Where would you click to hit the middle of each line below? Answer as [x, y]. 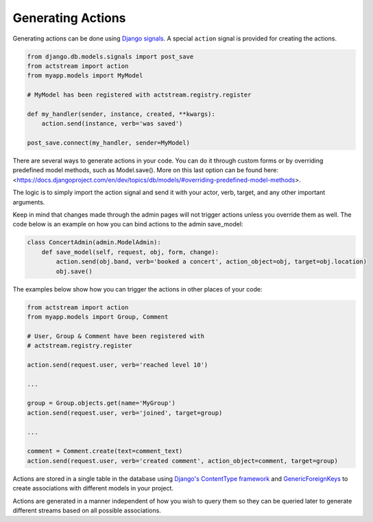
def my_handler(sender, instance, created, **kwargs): [121, 114]
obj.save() [74, 271]
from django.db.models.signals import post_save [110, 56]
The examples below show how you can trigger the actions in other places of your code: [137, 289]
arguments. [29, 202]
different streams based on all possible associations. [87, 510]
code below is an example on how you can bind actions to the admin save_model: [128, 224]
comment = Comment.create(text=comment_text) [105, 451]
